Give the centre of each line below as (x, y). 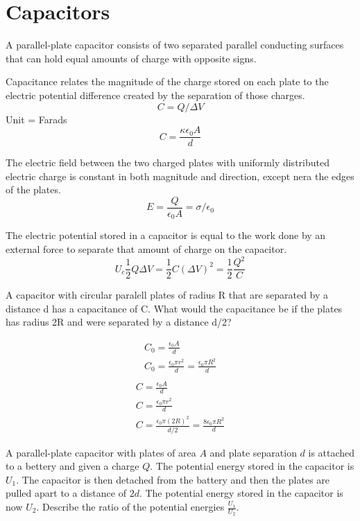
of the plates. (33, 189)
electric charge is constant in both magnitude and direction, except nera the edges (180, 176)
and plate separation (253, 452)
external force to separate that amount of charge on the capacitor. (146, 249)
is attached (332, 452)
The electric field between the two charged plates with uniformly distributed (168, 162)
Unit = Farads (36, 119)
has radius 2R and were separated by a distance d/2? (119, 322)
